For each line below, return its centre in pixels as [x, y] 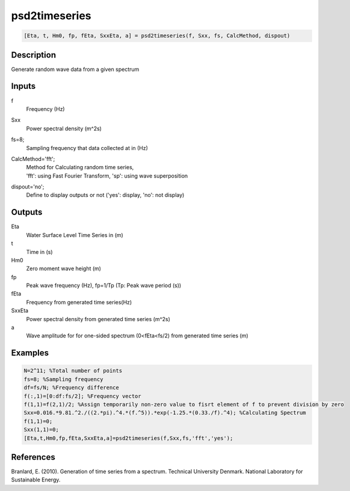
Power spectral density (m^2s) [64, 128]
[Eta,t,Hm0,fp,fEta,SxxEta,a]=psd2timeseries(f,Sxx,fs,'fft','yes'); [128, 438]
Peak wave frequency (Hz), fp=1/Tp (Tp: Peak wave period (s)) [104, 286]
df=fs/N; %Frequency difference [72, 388]
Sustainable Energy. [36, 480]
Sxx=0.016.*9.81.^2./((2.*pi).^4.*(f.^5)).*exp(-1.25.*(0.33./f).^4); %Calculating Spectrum [165, 413]
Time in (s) [39, 252]
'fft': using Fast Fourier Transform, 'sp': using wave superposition [107, 176]
